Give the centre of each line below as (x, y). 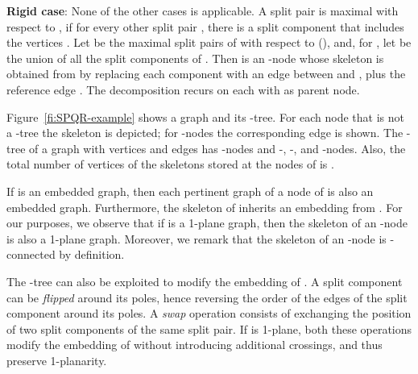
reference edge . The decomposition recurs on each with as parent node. (183, 89)
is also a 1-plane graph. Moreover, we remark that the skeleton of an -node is (197, 238)
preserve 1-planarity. (57, 360)
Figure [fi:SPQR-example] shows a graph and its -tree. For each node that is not (205, 116)
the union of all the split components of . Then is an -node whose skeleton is (195, 58)
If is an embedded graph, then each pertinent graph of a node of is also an (190, 191)
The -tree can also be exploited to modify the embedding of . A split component (205, 281)
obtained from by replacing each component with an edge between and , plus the (206, 74)
